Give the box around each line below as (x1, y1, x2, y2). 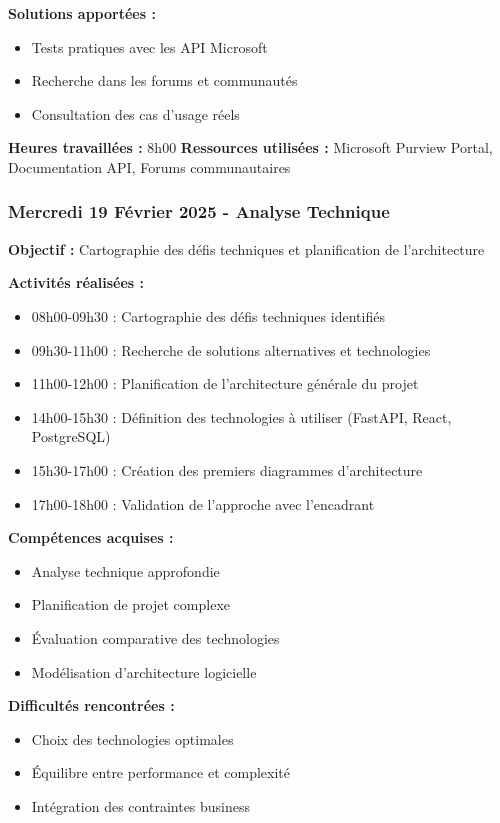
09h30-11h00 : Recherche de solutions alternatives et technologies (31, 339, 431, 360)
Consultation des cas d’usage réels (31, 103, 240, 124)
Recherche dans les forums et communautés (31, 70, 298, 91)
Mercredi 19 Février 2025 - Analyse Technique (8, 199, 390, 224)
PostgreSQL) (31, 426, 111, 447)
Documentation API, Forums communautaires (8, 156, 291, 177)
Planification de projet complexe (31, 594, 230, 615)
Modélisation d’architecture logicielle (31, 661, 257, 682)
